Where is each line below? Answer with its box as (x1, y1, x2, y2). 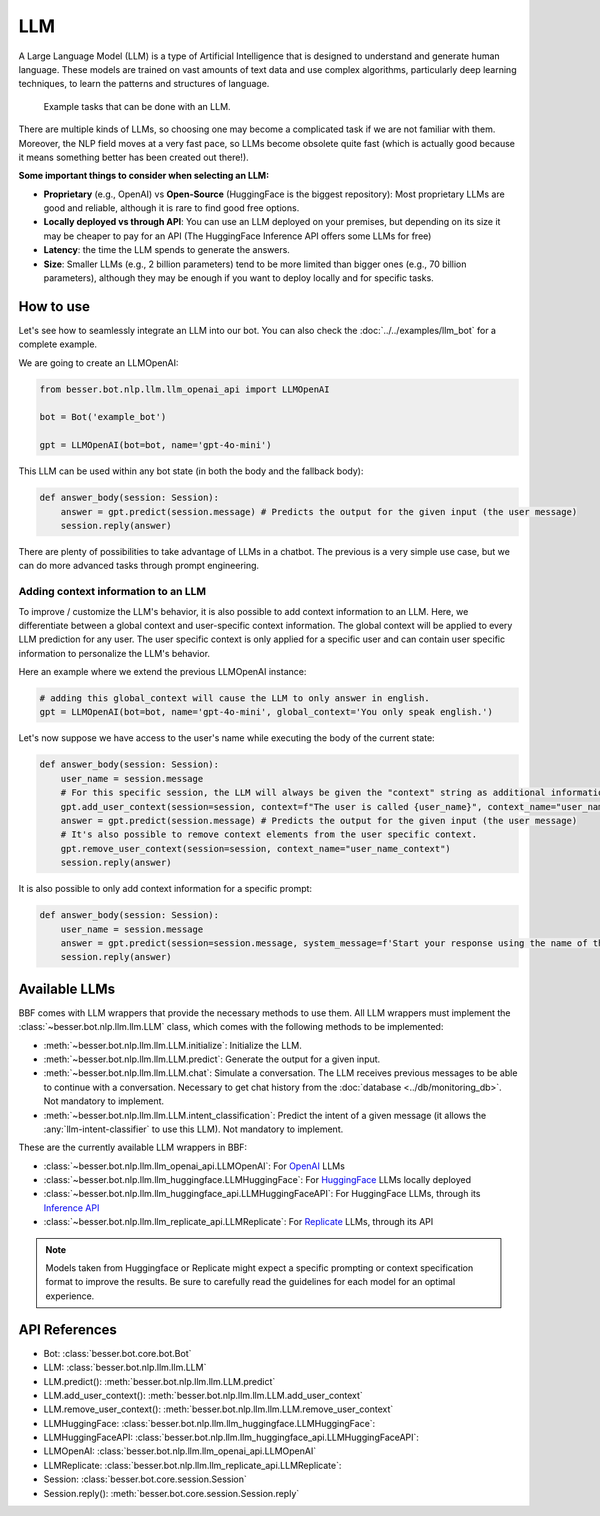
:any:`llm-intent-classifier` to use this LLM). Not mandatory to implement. (43, 1123, 344, 1135)
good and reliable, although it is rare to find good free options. (43, 202, 300, 214)
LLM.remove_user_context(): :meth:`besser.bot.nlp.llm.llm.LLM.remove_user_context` (43, 1403, 394, 1415)
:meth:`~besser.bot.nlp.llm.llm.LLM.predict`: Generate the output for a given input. (43, 1053, 381, 1065)
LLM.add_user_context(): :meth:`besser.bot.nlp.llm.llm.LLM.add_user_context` (43, 1389, 364, 1401)
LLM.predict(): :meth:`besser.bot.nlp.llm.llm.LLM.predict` (43, 1375, 276, 1387)
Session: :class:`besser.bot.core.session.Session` (43, 1473, 247, 1485)
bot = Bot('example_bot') (39, 411, 167, 423)
